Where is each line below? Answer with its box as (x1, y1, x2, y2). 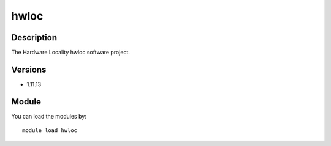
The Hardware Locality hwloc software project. (11, 49, 130, 56)
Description (11, 32, 58, 43)
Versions (11, 64, 47, 75)
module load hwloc (22, 127, 78, 134)
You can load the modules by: (11, 112, 87, 120)
